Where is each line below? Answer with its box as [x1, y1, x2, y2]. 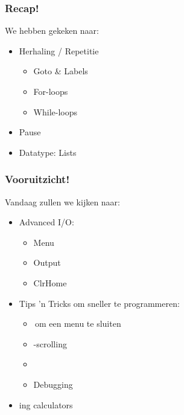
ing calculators [19, 398, 73, 411]
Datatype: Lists [19, 146, 77, 158]
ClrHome [33, 276, 67, 289]
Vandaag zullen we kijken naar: [5, 195, 121, 208]
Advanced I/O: [19, 216, 74, 228]
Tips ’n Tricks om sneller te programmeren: [19, 297, 180, 309]
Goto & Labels [33, 65, 88, 77]
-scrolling [33, 337, 67, 350]
